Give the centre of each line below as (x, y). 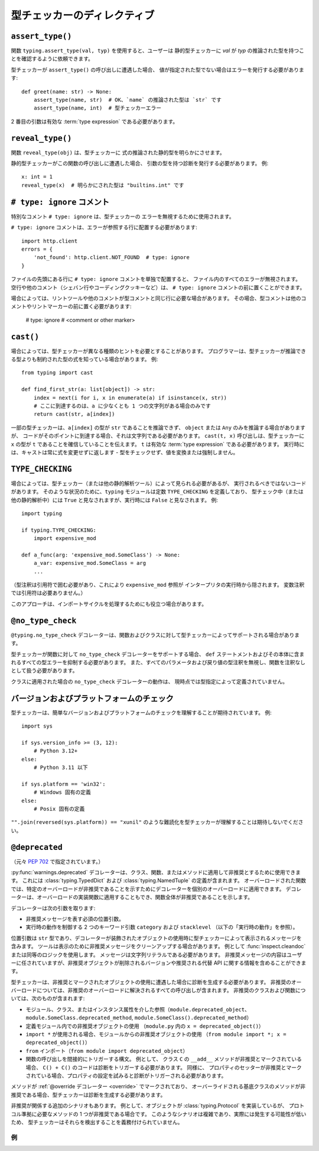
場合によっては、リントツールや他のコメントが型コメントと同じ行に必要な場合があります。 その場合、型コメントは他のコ (159, 298)
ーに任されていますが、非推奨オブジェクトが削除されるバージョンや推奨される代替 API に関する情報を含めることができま (159, 963)
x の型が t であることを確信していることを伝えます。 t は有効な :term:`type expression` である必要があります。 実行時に (158, 444)
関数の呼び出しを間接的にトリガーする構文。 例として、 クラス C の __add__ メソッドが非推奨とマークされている (164, 1059)
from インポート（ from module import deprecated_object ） (107, 1050)
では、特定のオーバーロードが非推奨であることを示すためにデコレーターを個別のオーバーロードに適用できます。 (148, 889)
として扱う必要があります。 (44, 671)
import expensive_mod (65, 539)
